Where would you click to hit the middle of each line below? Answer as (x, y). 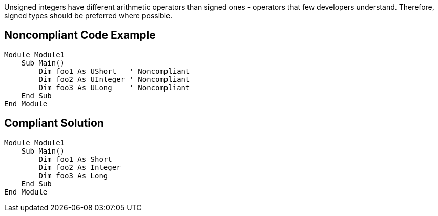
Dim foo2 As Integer (80, 167)
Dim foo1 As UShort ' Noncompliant (114, 71)
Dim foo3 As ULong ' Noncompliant (114, 87)
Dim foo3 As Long (73, 175)
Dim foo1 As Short (75, 159)
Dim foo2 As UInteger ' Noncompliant (114, 79)
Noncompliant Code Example (80, 35)
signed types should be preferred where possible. (88, 16)
